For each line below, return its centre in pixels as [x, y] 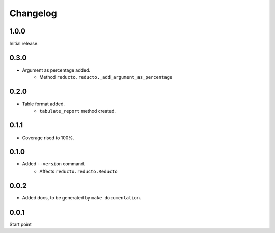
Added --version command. [53, 164]
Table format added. [44, 104]
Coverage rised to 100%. [48, 138]
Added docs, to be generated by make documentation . [81, 197]
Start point [20, 224]
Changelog [33, 13]
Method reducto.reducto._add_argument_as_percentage [106, 77]
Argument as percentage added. [56, 70]
